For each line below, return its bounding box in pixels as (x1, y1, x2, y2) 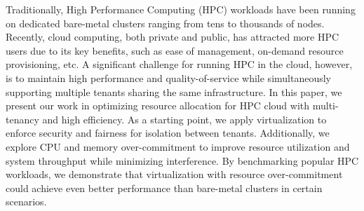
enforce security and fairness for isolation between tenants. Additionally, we (6, 125, 330, 140)
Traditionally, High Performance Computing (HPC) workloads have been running (6, 2, 356, 16)
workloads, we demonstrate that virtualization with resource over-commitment (6, 167, 343, 182)
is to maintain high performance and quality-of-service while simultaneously (6, 70, 332, 85)
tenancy (6, 111, 39, 126)
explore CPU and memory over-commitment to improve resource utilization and (6, 139, 350, 154)
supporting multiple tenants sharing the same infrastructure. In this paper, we (6, 84, 342, 99)
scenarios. (6, 194, 47, 209)
